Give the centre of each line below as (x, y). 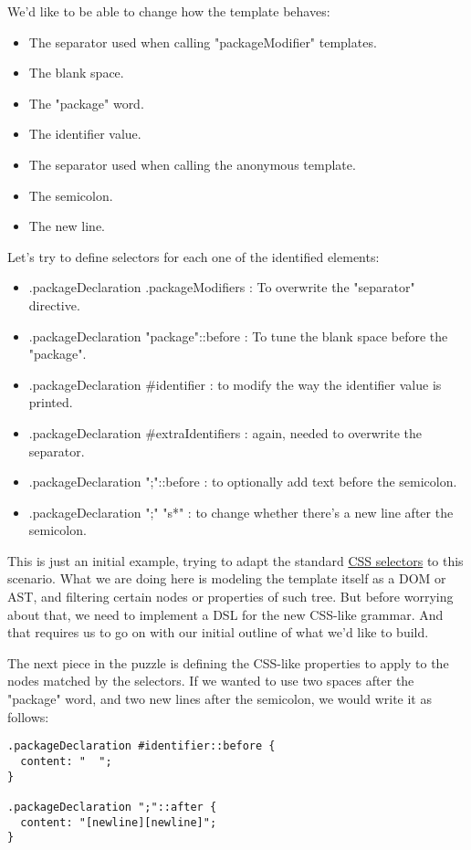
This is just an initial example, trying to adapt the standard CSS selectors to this (235, 560)
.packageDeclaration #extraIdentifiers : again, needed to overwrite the (225, 432)
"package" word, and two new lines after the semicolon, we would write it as (220, 699)
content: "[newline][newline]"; (119, 822)
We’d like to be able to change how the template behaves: (169, 11)
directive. (54, 304)
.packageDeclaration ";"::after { (112, 807)
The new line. (67, 226)
